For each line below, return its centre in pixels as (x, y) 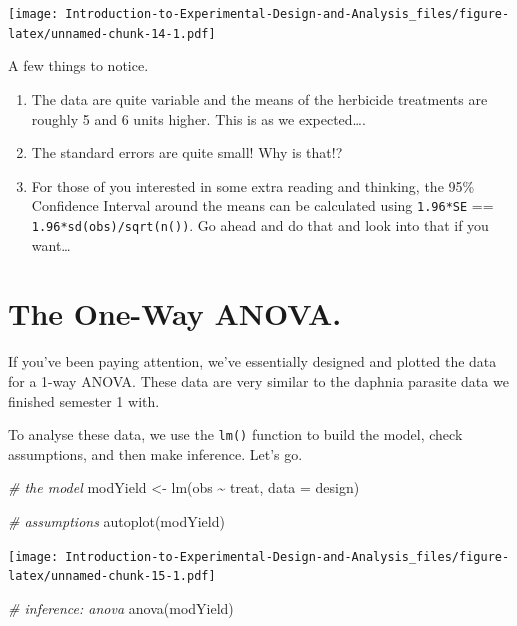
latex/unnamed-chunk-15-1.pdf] (112, 576)
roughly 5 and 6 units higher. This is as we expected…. (198, 118)
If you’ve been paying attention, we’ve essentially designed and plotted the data (252, 361)
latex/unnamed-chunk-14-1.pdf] (112, 33)
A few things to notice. (78, 65)
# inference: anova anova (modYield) (121, 607)
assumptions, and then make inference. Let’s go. (155, 453)
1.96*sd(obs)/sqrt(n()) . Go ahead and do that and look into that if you (260, 224)
